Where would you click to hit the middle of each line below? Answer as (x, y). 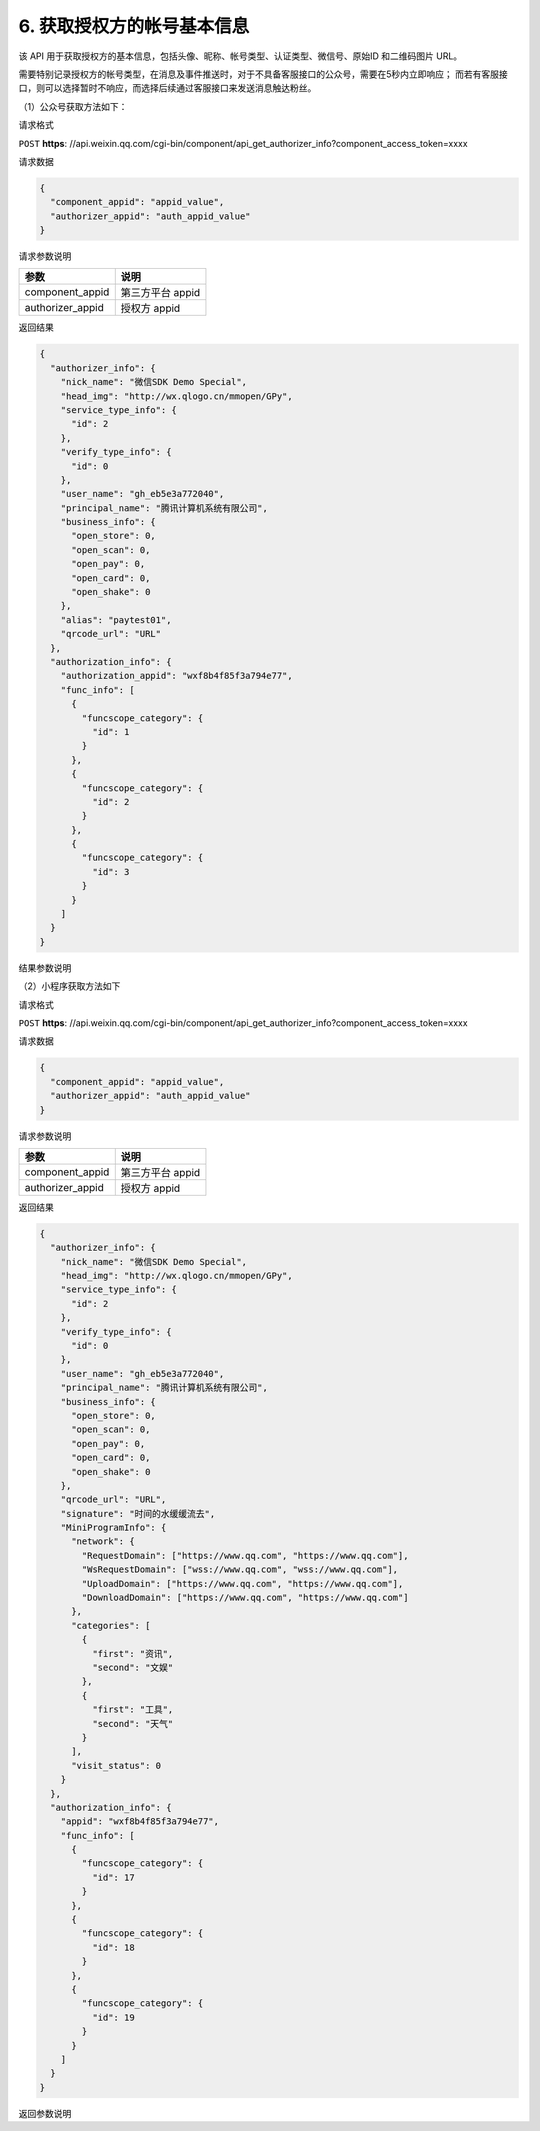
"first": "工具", (132, 1709)
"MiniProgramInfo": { (113, 1528)
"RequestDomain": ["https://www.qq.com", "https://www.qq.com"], (245, 1555)
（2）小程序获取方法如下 (69, 986)
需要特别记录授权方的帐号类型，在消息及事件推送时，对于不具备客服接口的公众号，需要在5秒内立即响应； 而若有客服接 (263, 74)
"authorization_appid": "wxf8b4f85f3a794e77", (177, 676)
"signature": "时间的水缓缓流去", (138, 1513)
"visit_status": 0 (116, 1765)
